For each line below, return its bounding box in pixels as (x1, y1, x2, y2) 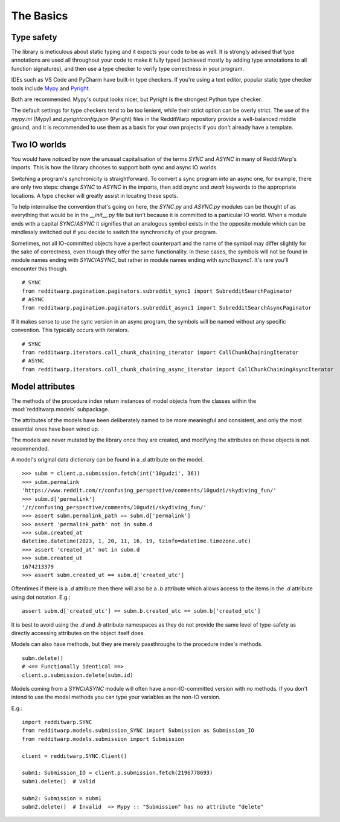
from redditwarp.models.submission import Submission (22, 736, 184, 742)
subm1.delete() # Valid (22, 778, 95, 784)
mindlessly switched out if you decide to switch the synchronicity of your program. (11, 229, 217, 236)
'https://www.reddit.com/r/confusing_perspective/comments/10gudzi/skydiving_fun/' (22, 487, 277, 494)
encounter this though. (11, 265, 68, 272)
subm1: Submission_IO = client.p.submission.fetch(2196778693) (22, 769, 213, 777)
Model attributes (11, 381, 75, 391)
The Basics (11, 9, 68, 22)
